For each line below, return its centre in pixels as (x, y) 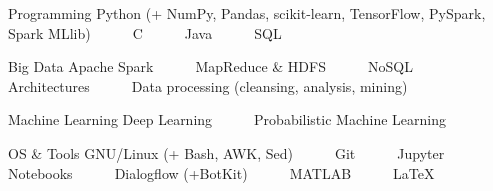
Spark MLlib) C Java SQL (145, 32)
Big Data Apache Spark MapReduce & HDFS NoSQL (210, 66)
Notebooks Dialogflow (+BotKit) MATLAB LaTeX (221, 172)
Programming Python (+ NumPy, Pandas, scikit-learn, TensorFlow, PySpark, (247, 13)
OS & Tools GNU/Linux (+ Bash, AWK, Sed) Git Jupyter (226, 152)
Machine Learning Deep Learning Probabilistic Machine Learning (227, 119)
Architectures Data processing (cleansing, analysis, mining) (208, 85)
